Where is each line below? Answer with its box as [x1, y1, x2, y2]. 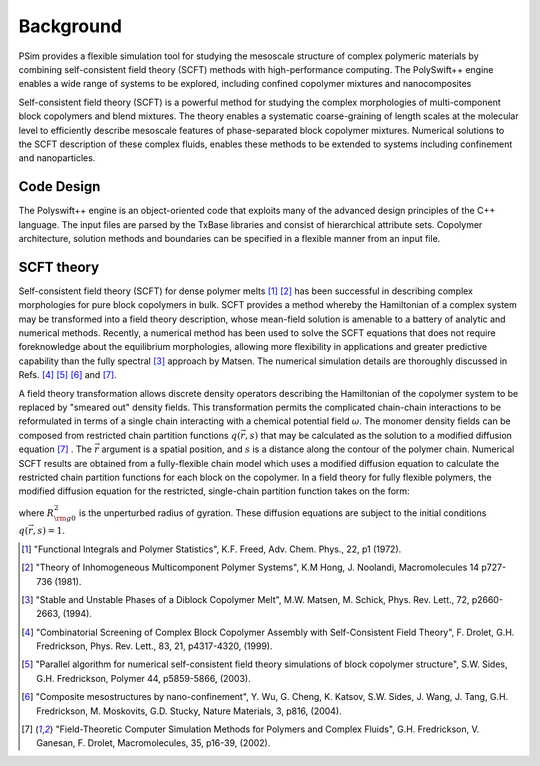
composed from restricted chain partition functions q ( [18, 429, 241, 441]
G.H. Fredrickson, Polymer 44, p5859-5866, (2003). [36, 672, 251, 684]
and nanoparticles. [18, 152, 96, 164]
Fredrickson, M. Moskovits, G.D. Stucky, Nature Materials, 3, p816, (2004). [36, 705, 342, 717]
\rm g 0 [53, 513, 77, 523]
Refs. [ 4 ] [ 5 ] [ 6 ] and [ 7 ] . [18, 369, 117, 381]
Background [18, 15, 122, 37]
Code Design [18, 178, 101, 195]
